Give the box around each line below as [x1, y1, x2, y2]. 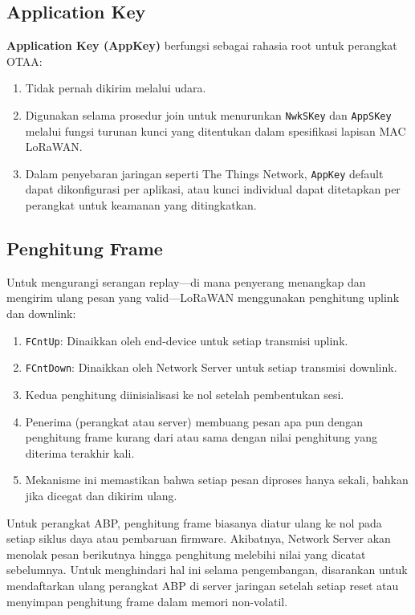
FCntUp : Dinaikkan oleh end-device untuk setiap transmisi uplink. [25, 332, 348, 348]
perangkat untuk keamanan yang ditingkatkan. [25, 197, 257, 214]
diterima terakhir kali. [25, 444, 135, 461]
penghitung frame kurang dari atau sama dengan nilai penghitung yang [25, 429, 377, 446]
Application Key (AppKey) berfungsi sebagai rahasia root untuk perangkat [6, 37, 397, 54]
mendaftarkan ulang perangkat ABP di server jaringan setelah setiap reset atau [6, 576, 399, 593]
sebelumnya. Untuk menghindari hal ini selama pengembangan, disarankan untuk [6, 561, 408, 578]
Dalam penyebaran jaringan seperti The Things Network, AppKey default [25, 165, 384, 181]
